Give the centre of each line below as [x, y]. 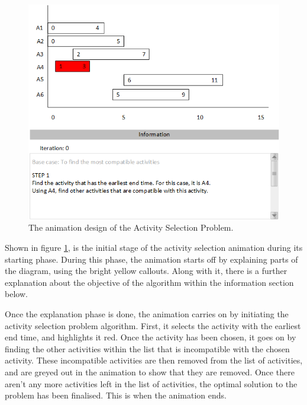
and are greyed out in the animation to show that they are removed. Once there [150, 371]
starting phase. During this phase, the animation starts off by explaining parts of [151, 259]
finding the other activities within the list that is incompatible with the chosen [147, 348]
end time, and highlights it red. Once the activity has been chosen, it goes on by [151, 337]
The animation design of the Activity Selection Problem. [131, 227]
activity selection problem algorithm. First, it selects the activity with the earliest [153, 325]
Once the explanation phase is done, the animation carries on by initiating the [147, 314]
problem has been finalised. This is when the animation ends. [116, 395]
